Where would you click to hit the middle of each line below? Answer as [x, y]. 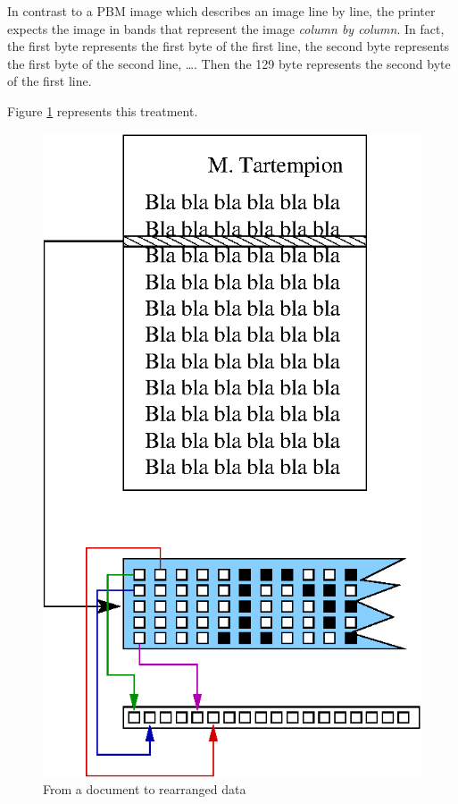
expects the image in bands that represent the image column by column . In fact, [226, 28]
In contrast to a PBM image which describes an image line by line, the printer [221, 11]
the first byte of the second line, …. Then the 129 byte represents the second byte [229, 63]
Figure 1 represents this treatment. [103, 110]
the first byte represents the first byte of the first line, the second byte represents [229, 46]
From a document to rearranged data [145, 789]
